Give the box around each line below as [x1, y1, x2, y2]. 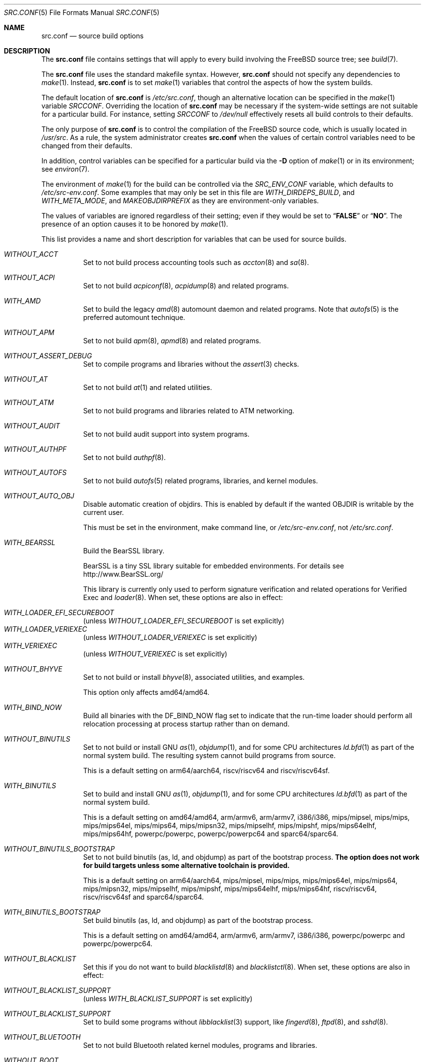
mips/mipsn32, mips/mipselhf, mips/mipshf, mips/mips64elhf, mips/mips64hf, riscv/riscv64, [83, 885, 377, 893]
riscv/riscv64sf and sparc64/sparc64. [83, 893, 204, 901]
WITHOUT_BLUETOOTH [4, 1033, 81, 1041]
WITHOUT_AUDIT [4, 422, 60, 430]
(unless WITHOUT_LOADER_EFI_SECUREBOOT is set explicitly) [83, 617, 284, 625]
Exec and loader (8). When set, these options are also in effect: [83, 593, 283, 602]
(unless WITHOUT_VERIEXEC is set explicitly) [83, 650, 228, 658]
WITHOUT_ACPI [4, 273, 55, 282]
